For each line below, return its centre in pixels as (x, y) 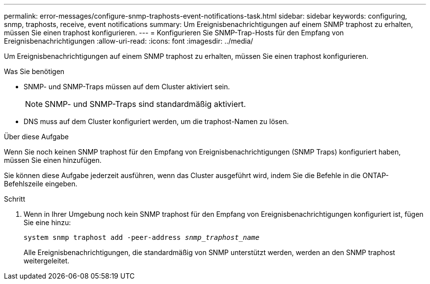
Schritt (15, 199)
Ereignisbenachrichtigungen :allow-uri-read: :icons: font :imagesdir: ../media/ (129, 41)
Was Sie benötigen (34, 71)
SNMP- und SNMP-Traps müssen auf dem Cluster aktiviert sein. (127, 87)
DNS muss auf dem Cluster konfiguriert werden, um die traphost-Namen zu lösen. (156, 121)
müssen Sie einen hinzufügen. (53, 160)
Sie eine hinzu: (47, 222)
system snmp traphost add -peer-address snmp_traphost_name (142, 237)
